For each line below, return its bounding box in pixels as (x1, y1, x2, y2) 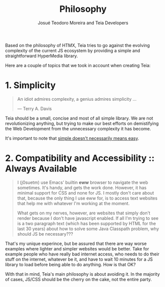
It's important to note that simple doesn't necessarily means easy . (5, 135, 139, 141)
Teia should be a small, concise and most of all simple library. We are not (5, 115, 153, 121)
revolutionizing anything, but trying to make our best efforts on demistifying (5, 120, 159, 126)
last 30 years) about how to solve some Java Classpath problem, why (17, 226, 159, 232)
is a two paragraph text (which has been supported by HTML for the (17, 220, 156, 226)
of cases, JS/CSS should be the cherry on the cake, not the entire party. (5, 276, 152, 282)
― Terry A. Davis (17, 105, 52, 112)
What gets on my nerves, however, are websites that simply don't (17, 210, 151, 216)
